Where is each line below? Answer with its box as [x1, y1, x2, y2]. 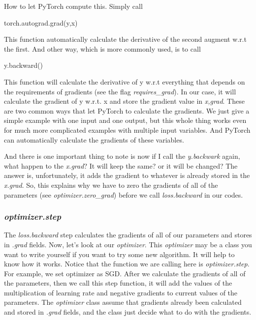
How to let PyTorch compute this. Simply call [4, 1, 143, 11]
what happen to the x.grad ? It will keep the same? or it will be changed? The [4, 160, 238, 171]
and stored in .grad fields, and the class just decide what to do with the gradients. [4, 307, 252, 317]
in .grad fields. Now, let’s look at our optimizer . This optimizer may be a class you [4, 239, 252, 249]
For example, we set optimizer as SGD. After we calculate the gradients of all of [4, 268, 246, 278]
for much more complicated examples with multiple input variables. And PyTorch [4, 124, 251, 135]
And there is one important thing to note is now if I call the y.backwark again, [4, 151, 240, 161]
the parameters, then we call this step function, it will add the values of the [4, 278, 232, 288]
